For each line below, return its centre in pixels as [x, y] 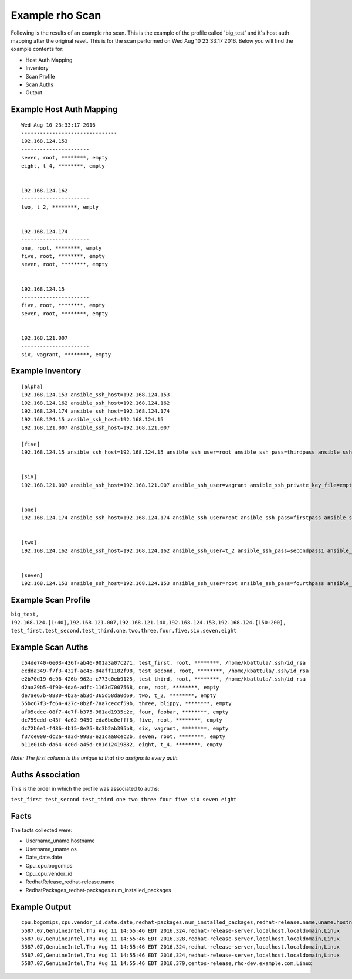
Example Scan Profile [51, 600]
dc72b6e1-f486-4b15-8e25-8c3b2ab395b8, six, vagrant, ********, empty [125, 728]
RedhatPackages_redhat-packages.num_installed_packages [98, 890]
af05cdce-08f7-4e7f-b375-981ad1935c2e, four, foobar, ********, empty [125, 712]
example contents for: [37, 49]
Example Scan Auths [50, 647]
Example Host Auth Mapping [64, 109]
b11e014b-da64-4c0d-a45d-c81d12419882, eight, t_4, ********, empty [122, 745]
